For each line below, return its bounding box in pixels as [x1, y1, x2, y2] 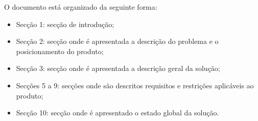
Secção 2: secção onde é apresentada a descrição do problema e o [16, 36, 219, 46]
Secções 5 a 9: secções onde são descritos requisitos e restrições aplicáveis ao [16, 80, 254, 90]
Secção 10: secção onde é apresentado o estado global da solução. [16, 107, 219, 118]
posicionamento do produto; [16, 45, 104, 56]
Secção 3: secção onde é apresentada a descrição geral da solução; [16, 63, 220, 74]
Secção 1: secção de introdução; [16, 18, 114, 29]
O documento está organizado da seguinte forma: [4, 2, 157, 12]
